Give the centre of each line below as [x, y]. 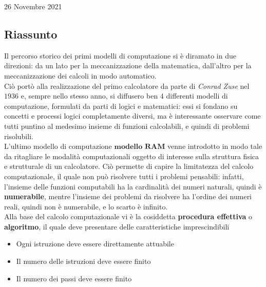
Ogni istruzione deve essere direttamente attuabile [95, 244]
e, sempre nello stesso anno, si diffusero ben [89, 96]
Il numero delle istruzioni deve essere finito [83, 261]
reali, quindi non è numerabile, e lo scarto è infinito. [86, 206]
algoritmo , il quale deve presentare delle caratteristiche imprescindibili [117, 226]
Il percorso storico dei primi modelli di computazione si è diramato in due [120, 55]
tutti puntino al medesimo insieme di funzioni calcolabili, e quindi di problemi [127, 126]
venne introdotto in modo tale [215, 146]
